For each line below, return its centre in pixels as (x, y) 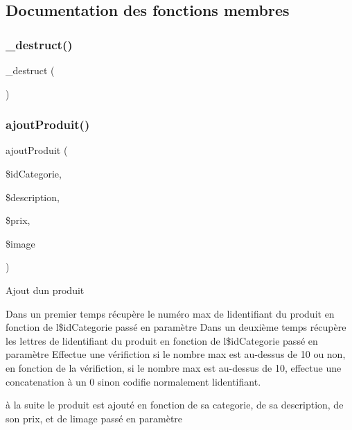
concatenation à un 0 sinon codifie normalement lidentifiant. (133, 381)
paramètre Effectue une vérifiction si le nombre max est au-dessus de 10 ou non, (176, 354)
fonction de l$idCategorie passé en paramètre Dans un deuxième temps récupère (176, 327)
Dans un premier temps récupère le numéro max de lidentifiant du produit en (170, 313)
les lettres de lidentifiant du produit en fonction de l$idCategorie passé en (162, 340)
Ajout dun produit (45, 290)
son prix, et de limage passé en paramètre (94, 418)
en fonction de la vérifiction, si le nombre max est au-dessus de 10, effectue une (174, 367)
